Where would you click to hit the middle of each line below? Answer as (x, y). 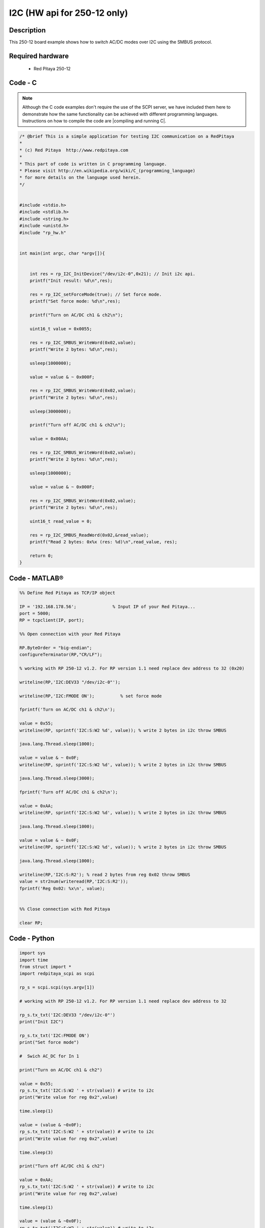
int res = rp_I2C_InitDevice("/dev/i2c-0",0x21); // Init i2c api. (113, 274)
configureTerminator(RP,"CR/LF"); (61, 655)
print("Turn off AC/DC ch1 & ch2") (62, 1166)
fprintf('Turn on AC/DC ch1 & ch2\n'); (67, 710)
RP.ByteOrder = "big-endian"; (56, 648)
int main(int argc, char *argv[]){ (62, 253)
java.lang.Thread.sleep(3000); (57, 778)
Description (27, 30)
